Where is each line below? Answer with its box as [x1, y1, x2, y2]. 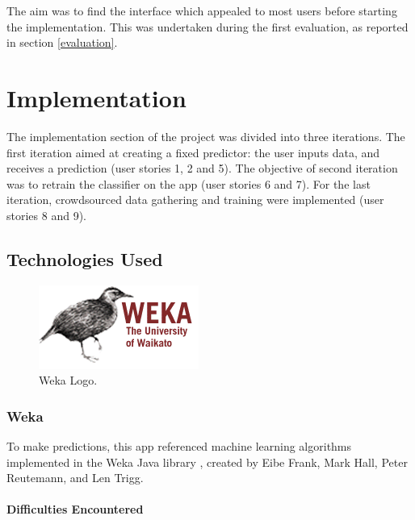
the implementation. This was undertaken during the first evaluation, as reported [6, 18, 409, 35]
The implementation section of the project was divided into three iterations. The [6, 127, 405, 144]
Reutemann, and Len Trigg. [6, 469, 144, 486]
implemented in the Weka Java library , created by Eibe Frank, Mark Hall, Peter [6, 453, 408, 470]
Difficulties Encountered [6, 501, 144, 518]
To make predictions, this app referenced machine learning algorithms [6, 438, 352, 455]
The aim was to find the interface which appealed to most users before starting [6, 2, 397, 19]
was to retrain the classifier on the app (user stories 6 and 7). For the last [6, 175, 371, 192]
